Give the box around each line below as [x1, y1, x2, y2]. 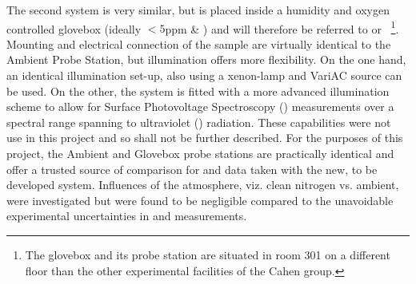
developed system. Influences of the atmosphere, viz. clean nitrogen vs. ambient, [6, 176, 399, 193]
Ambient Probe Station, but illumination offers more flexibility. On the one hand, [6, 51, 406, 68]
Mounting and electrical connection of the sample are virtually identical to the [6, 35, 391, 52]
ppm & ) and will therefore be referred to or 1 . [165, 18, 399, 37]
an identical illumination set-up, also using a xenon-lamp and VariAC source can [6, 67, 402, 84]
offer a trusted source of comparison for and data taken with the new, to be [6, 160, 378, 177]
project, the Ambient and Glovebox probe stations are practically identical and [6, 145, 394, 161]
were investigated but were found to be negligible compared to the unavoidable [6, 191, 394, 208]
